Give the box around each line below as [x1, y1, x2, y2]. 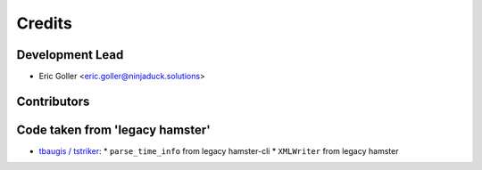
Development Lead [16, 47, 124, 62]
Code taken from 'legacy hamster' [16, 122, 212, 137]
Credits [16, 13, 73, 33]
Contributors [16, 93, 90, 109]
